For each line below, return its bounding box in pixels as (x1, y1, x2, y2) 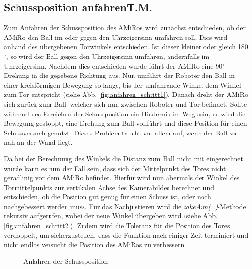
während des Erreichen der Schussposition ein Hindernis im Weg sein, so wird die (4, 108, 246, 118)
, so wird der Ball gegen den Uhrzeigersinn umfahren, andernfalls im (6, 51, 210, 61)
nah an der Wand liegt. (4, 137, 73, 147)
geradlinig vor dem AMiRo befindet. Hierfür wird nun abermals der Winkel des (4, 173, 240, 183)
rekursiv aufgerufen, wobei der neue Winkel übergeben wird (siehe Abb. (4, 211, 218, 221)
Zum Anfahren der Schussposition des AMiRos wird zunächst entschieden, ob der (4, 22, 246, 33)
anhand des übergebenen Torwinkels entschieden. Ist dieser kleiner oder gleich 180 (4, 41, 248, 52)
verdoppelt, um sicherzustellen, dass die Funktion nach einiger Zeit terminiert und (4, 230, 249, 240)
